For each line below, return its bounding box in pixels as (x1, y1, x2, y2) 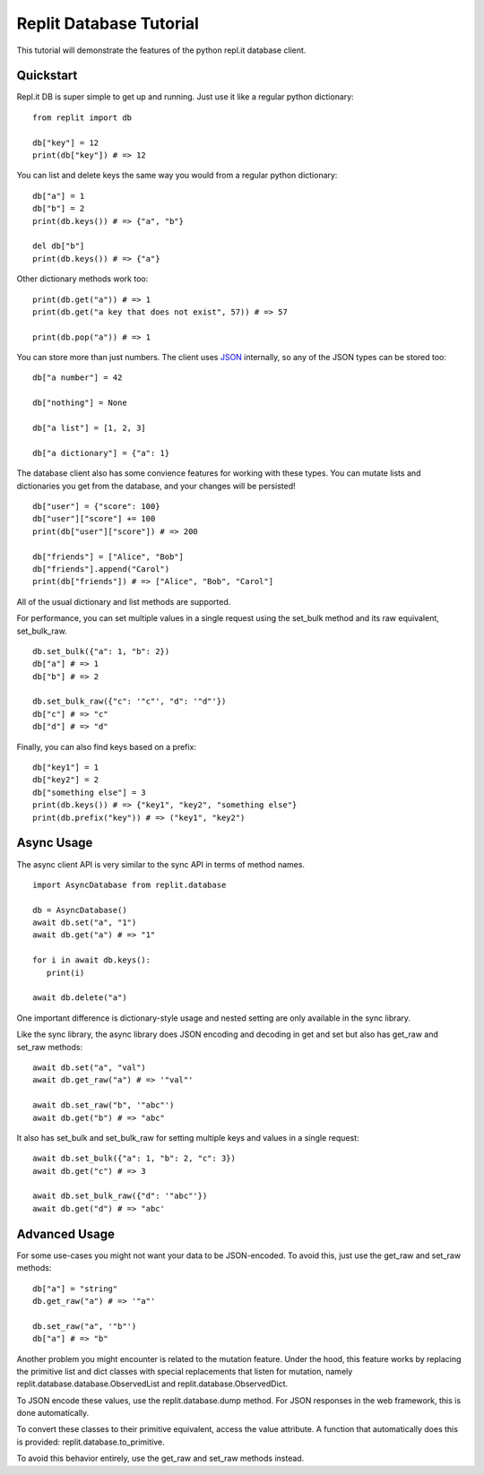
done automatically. (16, 1408, 90, 1419)
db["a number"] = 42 (32, 373, 123, 383)
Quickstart (16, 68, 78, 83)
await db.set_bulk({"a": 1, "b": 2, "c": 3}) (32, 1153, 237, 1164)
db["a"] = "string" (32, 1283, 118, 1294)
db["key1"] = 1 (32, 763, 99, 772)
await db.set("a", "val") (32, 1062, 147, 1073)
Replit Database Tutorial (16, 13, 199, 33)
